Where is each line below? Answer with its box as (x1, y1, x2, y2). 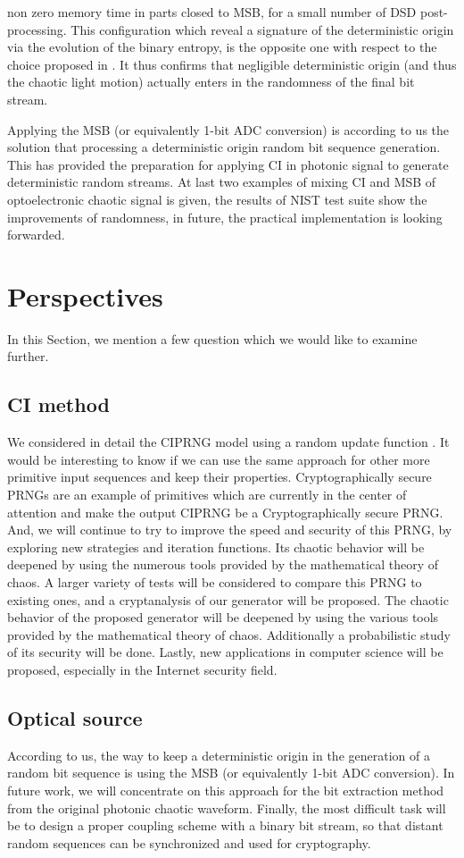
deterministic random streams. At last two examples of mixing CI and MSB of (7, 172, 436, 191)
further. (7, 347, 49, 366)
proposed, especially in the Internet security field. (7, 660, 278, 678)
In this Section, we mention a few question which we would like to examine (7, 329, 418, 348)
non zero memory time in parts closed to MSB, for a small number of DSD (7, 3, 417, 21)
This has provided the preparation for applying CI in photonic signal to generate (7, 155, 449, 173)
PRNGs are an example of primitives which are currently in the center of (7, 485, 407, 504)
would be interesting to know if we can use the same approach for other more (7, 450, 430, 468)
